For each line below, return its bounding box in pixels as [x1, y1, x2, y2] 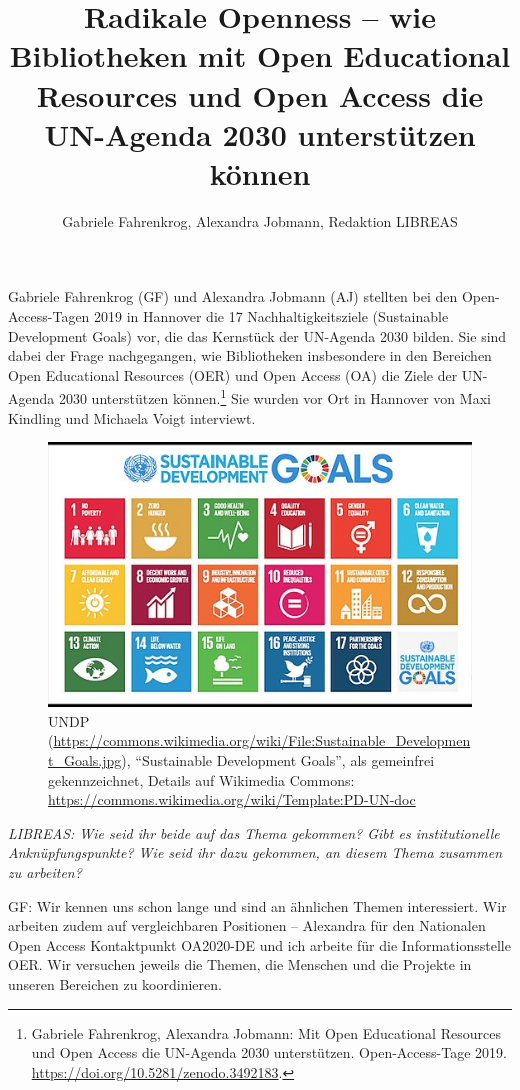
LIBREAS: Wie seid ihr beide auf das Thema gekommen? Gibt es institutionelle [8, 822, 500, 843]
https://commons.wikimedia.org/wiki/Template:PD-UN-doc [48, 789, 416, 810]
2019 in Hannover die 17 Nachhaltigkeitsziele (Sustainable [94, 306, 449, 327]
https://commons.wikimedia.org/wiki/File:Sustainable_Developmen [53, 730, 471, 751]
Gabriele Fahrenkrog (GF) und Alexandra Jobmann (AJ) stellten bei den [8, 286, 458, 307]
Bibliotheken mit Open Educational [9, 35, 511, 76]
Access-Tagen [8, 306, 90, 327]
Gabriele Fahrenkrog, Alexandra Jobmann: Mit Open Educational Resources [31, 1022, 501, 1043]
